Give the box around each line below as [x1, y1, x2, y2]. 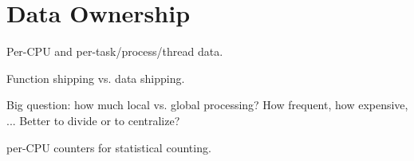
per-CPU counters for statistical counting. [6, 139, 211, 155]
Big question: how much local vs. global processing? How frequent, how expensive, [6, 96, 408, 113]
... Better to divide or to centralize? [6, 112, 180, 128]
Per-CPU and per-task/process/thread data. [6, 43, 223, 60]
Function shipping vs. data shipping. [6, 69, 185, 86]
